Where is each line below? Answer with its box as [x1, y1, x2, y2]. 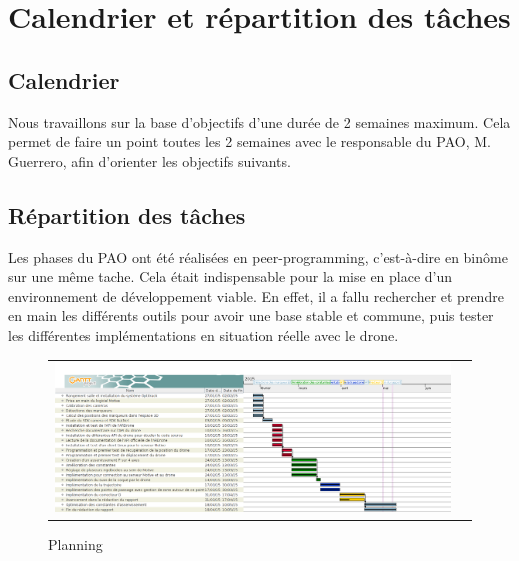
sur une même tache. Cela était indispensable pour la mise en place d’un [8, 266, 453, 287]
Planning [48, 534, 103, 555]
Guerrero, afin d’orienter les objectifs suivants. [8, 150, 291, 171]
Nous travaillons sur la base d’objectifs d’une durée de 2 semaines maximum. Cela [8, 111, 511, 132]
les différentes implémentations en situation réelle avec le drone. [8, 324, 399, 345]
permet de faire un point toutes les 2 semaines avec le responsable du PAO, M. [8, 131, 491, 152]
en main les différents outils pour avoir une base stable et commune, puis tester [8, 305, 494, 326]
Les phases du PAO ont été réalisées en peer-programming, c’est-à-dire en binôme [8, 246, 508, 267]
